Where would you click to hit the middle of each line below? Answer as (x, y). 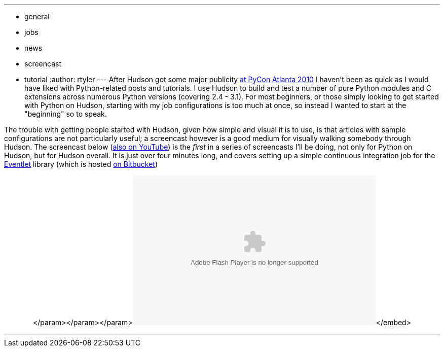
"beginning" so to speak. (66, 114)
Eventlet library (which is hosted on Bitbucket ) (81, 164)
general (37, 16)
